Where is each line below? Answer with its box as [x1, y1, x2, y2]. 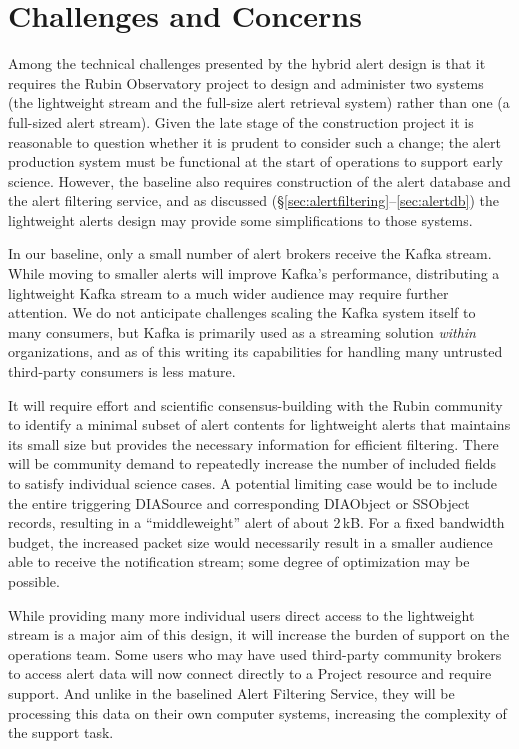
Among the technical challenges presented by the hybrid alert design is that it [8, 53, 486, 74]
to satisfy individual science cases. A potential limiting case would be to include [8, 473, 497, 493]
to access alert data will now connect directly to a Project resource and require [8, 663, 492, 684]
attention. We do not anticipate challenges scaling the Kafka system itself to [8, 302, 476, 323]
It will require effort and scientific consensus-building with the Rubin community [8, 394, 503, 415]
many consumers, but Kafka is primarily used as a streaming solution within [8, 321, 476, 342]
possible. [8, 570, 60, 591]
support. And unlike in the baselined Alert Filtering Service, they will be [8, 682, 455, 703]
